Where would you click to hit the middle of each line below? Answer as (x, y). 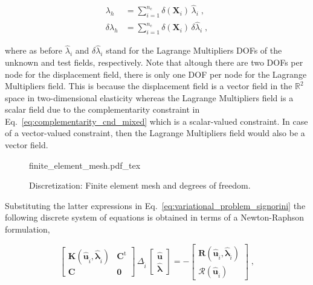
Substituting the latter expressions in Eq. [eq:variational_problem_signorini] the (155, 205)
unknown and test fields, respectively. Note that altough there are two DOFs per (154, 62)
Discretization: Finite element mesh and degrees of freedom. (140, 185)
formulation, (27, 229)
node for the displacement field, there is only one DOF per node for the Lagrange (156, 74)
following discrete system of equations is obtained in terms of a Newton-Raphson (155, 217)
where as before (34, 50)
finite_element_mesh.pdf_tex (85, 165)
